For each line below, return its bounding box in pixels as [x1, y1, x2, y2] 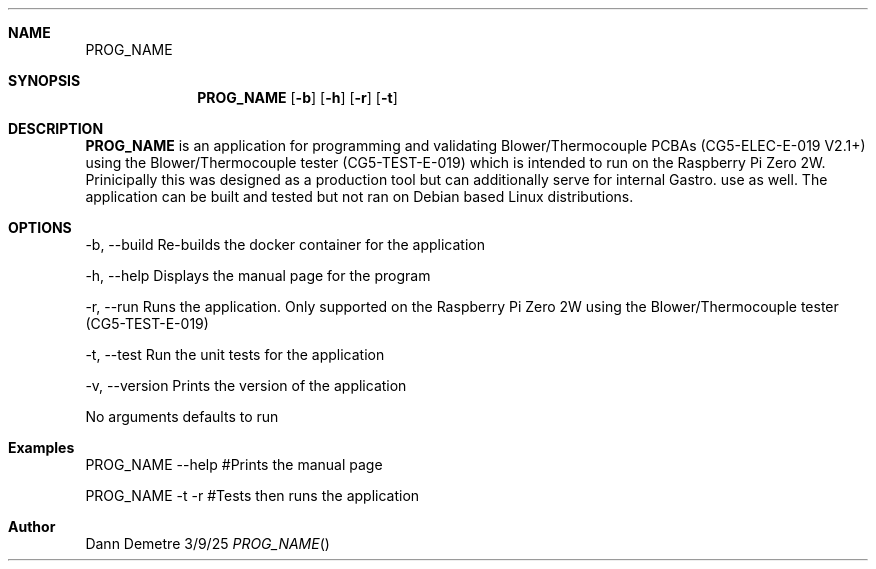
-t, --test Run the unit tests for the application [85, 346, 385, 363]
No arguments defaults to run [85, 408, 279, 425]
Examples [8, 439, 75, 456]
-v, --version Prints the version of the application [85, 377, 407, 394]
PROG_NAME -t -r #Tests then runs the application [85, 487, 420, 504]
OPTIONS [8, 219, 72, 236]
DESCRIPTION [8, 120, 104, 137]
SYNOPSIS [8, 72, 81, 89]
